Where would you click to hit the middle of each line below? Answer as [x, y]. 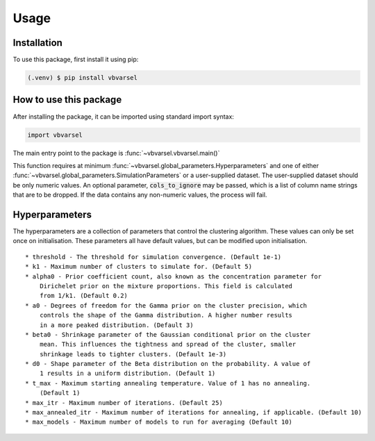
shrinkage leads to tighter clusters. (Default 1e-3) [133, 354]
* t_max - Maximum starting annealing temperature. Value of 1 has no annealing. [168, 383]
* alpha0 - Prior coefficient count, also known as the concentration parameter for [174, 276]
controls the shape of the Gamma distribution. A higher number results [166, 315]
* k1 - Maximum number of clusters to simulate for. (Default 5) [139, 267]
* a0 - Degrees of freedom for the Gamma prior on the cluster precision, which [166, 305]
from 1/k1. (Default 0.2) [84, 296]
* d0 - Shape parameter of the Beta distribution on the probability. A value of [168, 364]
